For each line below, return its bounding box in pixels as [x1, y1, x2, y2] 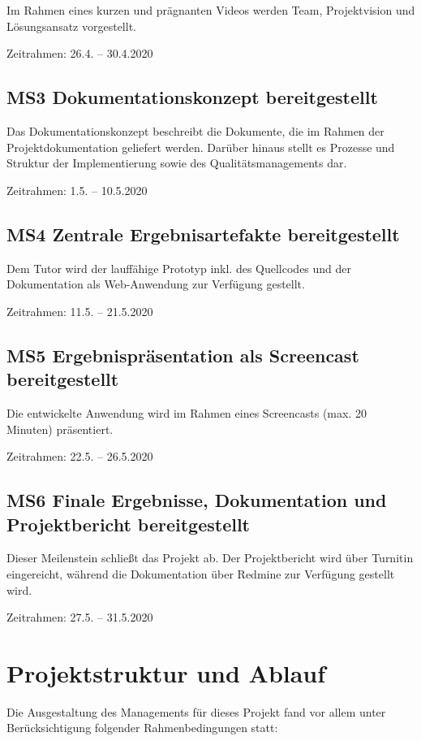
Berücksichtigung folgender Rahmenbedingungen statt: [6, 719, 278, 736]
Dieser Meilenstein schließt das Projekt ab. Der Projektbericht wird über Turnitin [6, 549, 414, 566]
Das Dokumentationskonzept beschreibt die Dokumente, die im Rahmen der [6, 122, 384, 139]
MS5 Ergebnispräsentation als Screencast [6, 342, 359, 367]
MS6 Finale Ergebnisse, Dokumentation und [6, 487, 387, 513]
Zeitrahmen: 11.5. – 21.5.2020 [6, 302, 153, 319]
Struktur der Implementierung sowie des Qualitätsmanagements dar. [6, 154, 347, 171]
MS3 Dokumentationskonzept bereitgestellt [6, 84, 378, 110]
